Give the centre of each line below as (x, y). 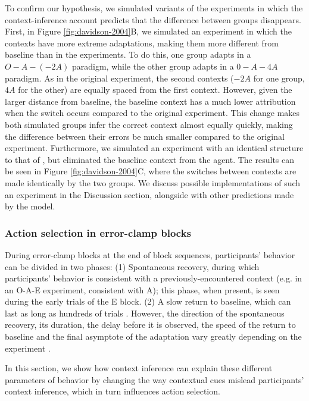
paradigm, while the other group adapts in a (153, 66)
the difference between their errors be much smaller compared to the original (145, 136)
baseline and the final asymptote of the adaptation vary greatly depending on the (153, 336)
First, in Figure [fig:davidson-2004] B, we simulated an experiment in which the (149, 31)
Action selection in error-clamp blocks (98, 232)
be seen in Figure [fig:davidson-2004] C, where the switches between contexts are (151, 171)
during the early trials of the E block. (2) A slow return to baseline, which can (148, 301)
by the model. (30, 206)
